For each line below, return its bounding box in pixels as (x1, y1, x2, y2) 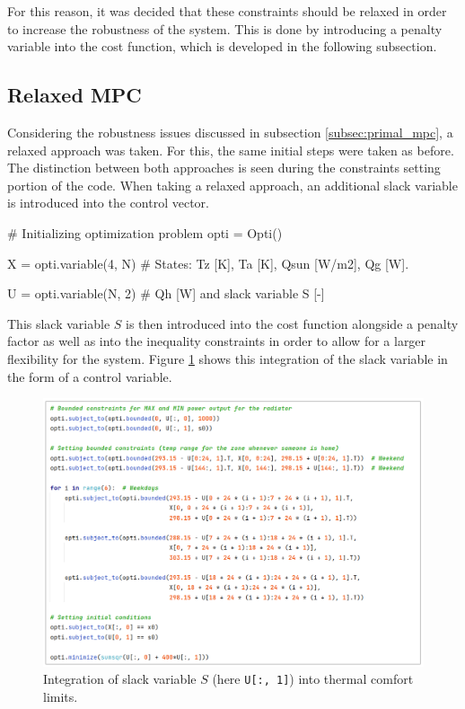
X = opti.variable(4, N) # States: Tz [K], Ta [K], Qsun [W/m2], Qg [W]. (7, 253, 409, 272)
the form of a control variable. (7, 367, 172, 386)
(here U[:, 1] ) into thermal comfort (212, 669, 414, 688)
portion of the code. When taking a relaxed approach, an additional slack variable (7, 175, 458, 194)
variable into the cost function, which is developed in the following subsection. (7, 37, 437, 56)
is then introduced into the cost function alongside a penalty (126, 314, 459, 332)
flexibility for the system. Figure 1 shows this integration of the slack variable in (7, 349, 448, 368)
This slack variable (7, 314, 110, 332)
